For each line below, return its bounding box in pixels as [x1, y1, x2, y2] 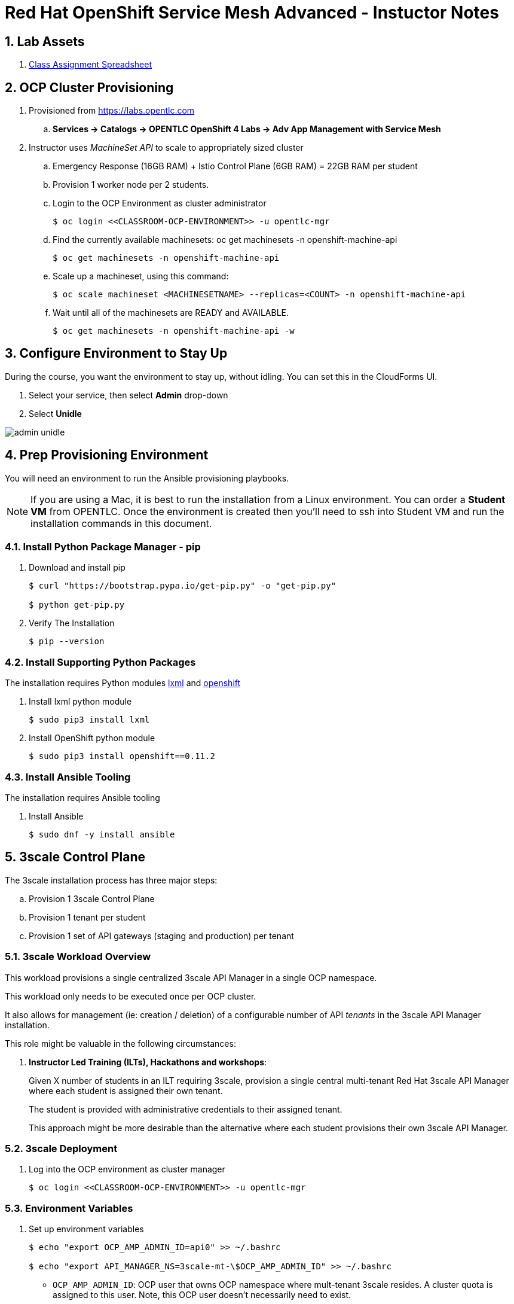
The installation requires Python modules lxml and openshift [5, 678, 241, 688]
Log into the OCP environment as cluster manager [29, 1164, 225, 1175]
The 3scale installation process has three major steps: [5, 875, 218, 885]
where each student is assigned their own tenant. [29, 1085, 223, 1096]
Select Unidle [29, 408, 82, 419]
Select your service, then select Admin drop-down [29, 389, 228, 400]
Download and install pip [29, 562, 126, 573]
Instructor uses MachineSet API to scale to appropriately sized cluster [29, 142, 304, 153]
